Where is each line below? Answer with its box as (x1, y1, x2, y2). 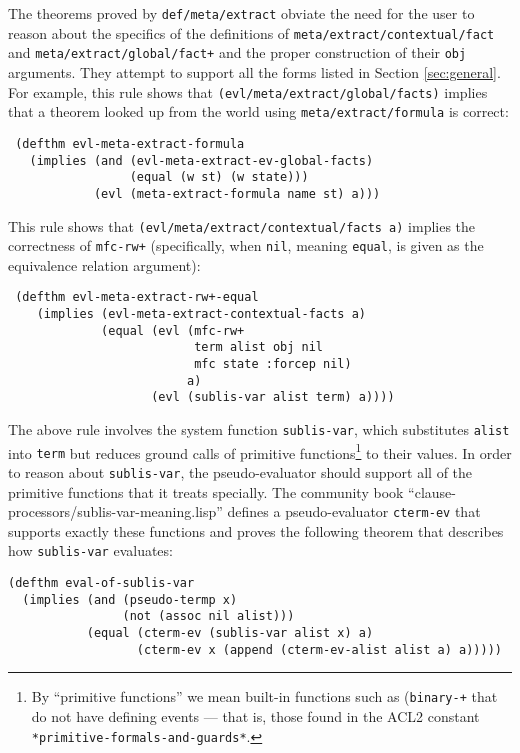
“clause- (408, 481, 456, 502)
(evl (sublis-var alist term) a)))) (151, 390, 395, 405)
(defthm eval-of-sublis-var (8, 576, 195, 591)
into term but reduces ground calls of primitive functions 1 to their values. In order (8, 439, 512, 463)
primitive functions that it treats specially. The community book (8, 481, 404, 502)
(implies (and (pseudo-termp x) (22, 592, 238, 607)
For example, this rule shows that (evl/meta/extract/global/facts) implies (8, 81, 488, 102)
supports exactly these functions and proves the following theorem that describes (8, 520, 504, 541)
